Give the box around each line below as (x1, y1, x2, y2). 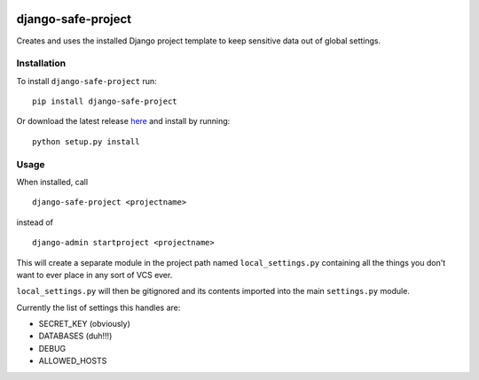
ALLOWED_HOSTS (38, 355, 107, 367)
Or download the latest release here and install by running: (16, 116, 231, 127)
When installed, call (16, 176, 89, 187)
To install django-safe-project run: (16, 75, 157, 86)
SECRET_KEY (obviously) (38, 319, 130, 330)
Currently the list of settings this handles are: (16, 302, 181, 313)
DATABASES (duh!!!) (38, 330, 113, 341)
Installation (16, 58, 67, 70)
